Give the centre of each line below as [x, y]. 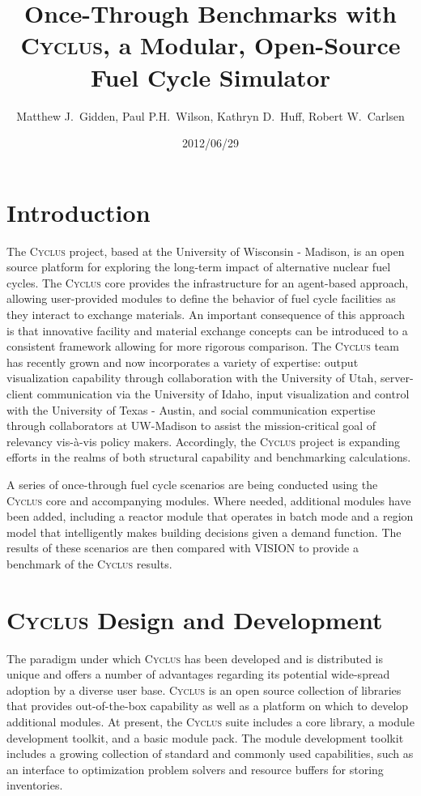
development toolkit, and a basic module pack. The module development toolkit [205, 737]
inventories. [35, 785]
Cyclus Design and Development [195, 619]
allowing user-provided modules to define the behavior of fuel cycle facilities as [201, 298]
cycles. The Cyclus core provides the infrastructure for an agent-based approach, [208, 282]
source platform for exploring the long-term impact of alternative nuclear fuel [199, 267]
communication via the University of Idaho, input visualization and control [223, 393]
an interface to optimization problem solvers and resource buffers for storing [195, 769]
